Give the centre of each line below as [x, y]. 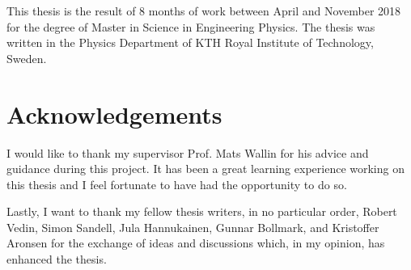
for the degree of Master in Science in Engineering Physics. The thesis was [191, 26]
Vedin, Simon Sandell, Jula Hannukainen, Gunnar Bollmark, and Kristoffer [193, 227]
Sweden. [27, 58]
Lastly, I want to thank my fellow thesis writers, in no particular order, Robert [202, 211]
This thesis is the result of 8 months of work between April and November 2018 [204, 11]
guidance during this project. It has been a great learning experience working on [205, 169]
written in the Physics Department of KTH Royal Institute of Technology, [190, 42]
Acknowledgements [114, 114]
